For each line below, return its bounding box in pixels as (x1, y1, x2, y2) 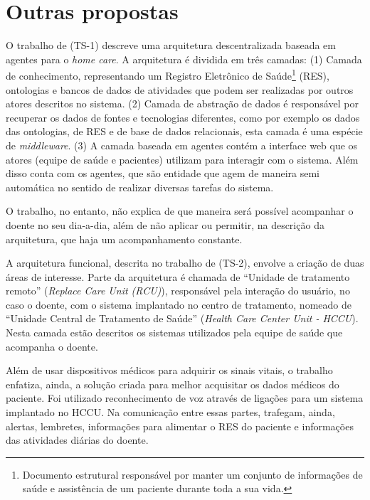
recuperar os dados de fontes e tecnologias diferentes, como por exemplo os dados (6, 110, 360, 124)
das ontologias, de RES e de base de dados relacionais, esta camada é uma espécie (6, 124, 363, 139)
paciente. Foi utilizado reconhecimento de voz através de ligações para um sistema (6, 390, 364, 405)
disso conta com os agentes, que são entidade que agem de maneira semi (6, 166, 320, 181)
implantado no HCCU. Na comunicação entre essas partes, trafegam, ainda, (6, 405, 335, 420)
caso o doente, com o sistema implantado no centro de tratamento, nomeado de (6, 297, 351, 312)
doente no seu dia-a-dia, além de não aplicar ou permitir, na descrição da (6, 217, 324, 232)
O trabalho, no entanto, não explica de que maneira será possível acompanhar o (6, 203, 354, 218)
